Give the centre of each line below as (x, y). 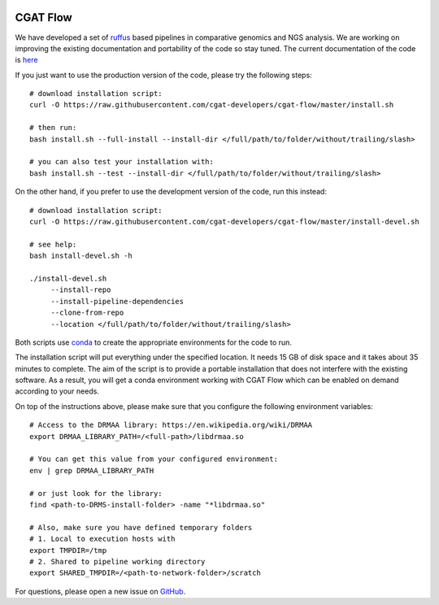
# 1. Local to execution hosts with (102, 539)
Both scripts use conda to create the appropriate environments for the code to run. (154, 342)
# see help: (53, 244)
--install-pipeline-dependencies (117, 301)
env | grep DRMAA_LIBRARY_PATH (92, 470)
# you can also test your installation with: (122, 162)
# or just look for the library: (96, 493)
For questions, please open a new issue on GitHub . (100, 591)
